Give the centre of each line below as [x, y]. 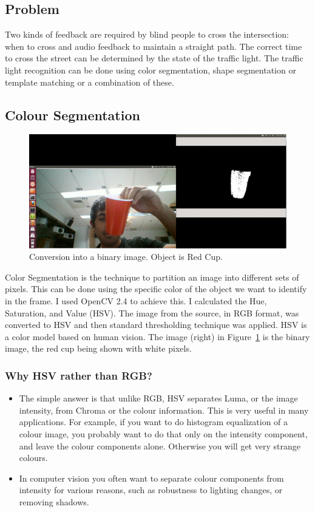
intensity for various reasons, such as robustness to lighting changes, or [151, 490]
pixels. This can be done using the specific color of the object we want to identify [156, 289]
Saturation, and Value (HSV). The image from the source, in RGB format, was [152, 312]
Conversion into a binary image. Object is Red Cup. [126, 257]
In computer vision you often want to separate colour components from [151, 478]
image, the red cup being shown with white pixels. [98, 348]
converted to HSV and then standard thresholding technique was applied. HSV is [156, 325]
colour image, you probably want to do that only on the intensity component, [163, 433]
